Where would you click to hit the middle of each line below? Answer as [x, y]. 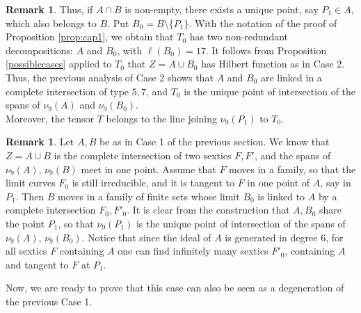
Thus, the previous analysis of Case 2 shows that [110, 77]
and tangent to [37, 264]
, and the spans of [292, 155]
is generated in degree [271, 237]
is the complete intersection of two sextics [143, 155]
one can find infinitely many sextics [193, 251]
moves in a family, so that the [292, 169]
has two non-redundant [239, 37]
